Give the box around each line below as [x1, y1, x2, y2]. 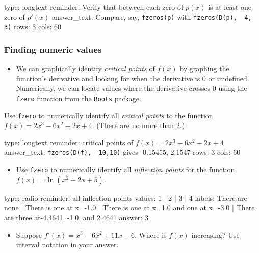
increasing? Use [191, 229, 240, 240]
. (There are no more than [92, 120, 174, 131]
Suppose [16, 229, 42, 240]
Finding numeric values [4, 43, 102, 55]
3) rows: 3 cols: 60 [4, 21, 62, 32]
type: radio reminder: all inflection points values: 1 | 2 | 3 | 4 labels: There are [4, 192, 247, 203]
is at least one [208, 2, 252, 12]
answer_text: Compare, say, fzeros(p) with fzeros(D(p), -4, [52, 11, 252, 22]
